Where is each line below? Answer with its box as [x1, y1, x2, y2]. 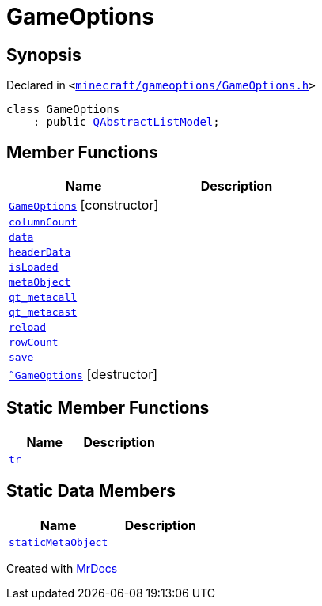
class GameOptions [6, 103, 120, 116]
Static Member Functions [6, 398, 210, 419]
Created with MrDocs [6, 561, 118, 575]
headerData [9, 246, 71, 259]
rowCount [9, 336, 59, 349]
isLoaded [9, 261, 59, 274]
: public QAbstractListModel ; [32, 116, 220, 129]
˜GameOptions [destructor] [9, 366, 158, 383]
